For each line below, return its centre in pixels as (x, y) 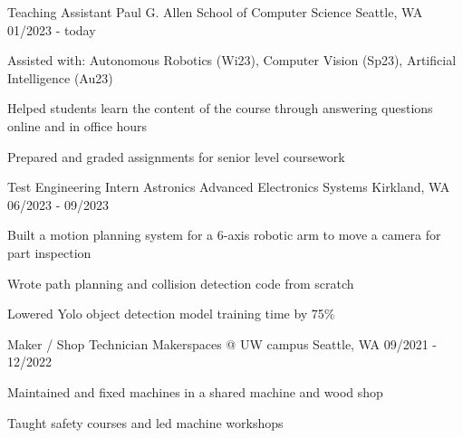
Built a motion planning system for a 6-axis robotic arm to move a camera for (224, 235)
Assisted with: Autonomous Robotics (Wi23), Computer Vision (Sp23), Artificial (232, 60)
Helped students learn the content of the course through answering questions (220, 108)
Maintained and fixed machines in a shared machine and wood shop (195, 391)
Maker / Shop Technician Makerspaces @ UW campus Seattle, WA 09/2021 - (222, 343)
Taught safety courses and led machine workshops (145, 422)
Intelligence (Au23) (60, 77)
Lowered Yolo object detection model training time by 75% (171, 314)
